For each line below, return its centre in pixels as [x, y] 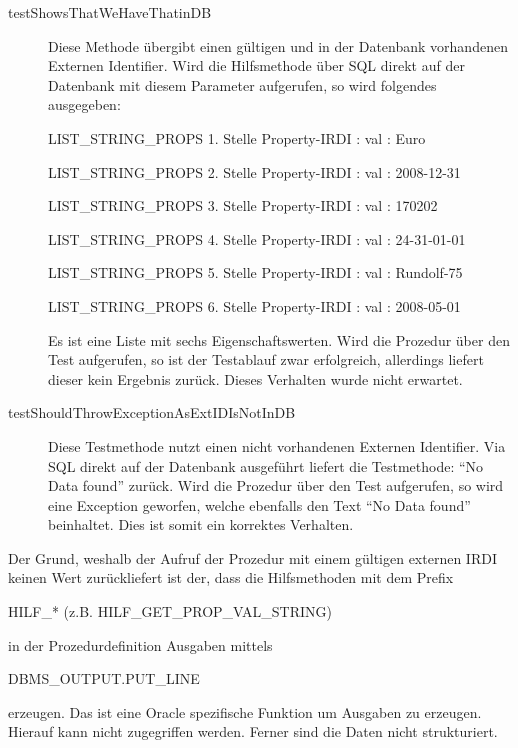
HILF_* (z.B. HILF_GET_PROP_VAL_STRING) [170, 611]
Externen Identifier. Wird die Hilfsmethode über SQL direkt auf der [256, 65]
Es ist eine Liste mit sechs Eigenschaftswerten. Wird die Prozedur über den [279, 339]
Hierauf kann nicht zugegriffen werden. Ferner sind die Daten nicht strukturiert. [253, 731]
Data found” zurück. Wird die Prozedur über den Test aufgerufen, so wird [276, 485]
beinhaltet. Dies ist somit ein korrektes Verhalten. [201, 524]
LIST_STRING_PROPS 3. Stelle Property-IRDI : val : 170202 [243, 205]
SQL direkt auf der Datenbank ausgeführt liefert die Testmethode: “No [266, 465]
